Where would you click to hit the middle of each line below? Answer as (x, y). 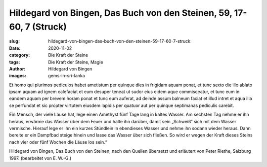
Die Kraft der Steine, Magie (76, 62)
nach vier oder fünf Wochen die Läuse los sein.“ (58, 142)
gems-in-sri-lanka (67, 76)
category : (20, 55)
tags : (15, 62)
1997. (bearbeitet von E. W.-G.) (40, 158)
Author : (17, 68)
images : (18, 76)
